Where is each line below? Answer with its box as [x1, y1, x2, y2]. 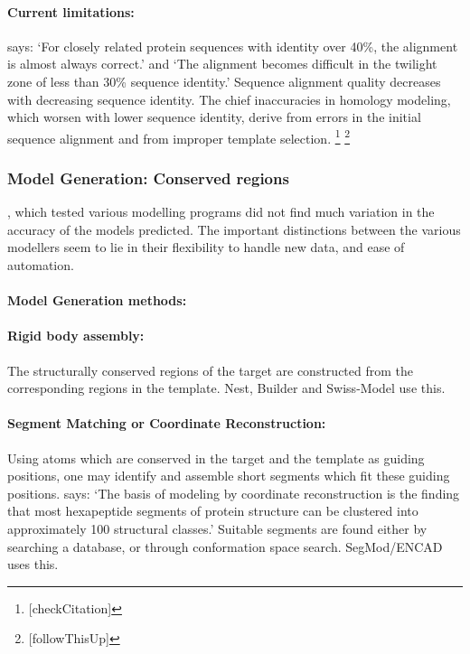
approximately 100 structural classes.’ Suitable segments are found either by [7, 519, 428, 537]
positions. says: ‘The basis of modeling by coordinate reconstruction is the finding [7, 483, 460, 502]
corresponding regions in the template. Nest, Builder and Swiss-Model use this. [7, 378, 446, 397]
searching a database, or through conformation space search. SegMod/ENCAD [7, 537, 443, 556]
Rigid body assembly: [7, 326, 145, 345]
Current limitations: [7, 2, 135, 21]
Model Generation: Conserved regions [7, 166, 289, 189]
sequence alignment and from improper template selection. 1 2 [7, 126, 351, 147]
